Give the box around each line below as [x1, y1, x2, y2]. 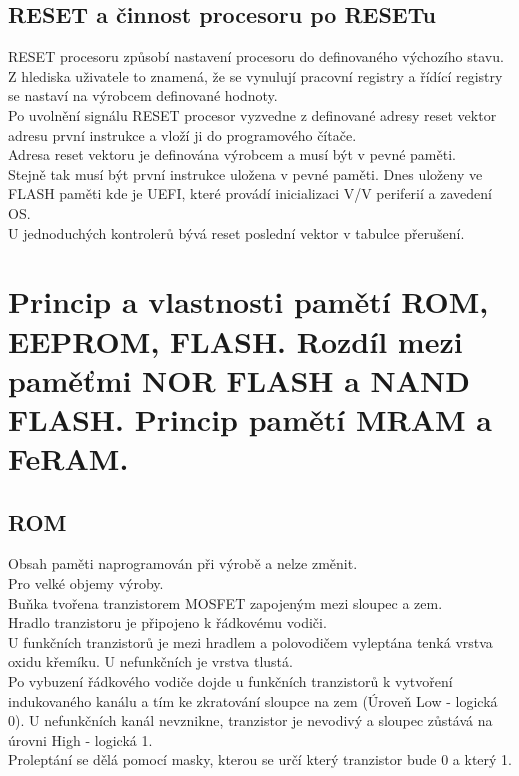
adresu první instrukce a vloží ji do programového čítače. [8, 124, 357, 145]
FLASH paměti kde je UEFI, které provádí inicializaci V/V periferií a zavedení [8, 183, 492, 204]
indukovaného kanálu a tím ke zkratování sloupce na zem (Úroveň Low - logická [8, 690, 498, 711]
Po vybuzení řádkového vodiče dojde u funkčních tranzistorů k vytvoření [8, 671, 453, 692]
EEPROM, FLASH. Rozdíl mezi [8, 320, 463, 361]
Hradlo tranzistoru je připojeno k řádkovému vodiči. [8, 612, 327, 633]
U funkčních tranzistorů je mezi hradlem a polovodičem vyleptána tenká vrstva [8, 631, 493, 652]
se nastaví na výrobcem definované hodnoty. [8, 85, 278, 106]
